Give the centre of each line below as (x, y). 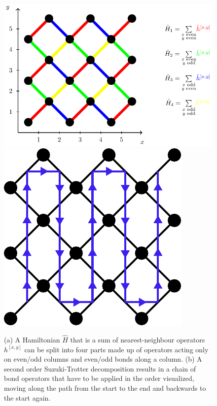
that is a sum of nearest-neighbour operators (138, 339)
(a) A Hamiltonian (32, 339)
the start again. (27, 397)
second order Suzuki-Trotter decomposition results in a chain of (100, 368)
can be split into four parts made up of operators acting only (116, 349)
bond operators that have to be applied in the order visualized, (99, 378)
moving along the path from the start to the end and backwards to (105, 388)
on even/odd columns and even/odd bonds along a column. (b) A (103, 359)
